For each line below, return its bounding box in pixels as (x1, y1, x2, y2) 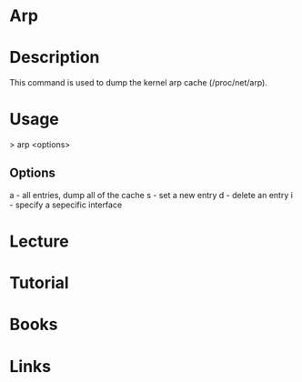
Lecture (9, 231, 70, 252)
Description (9, 47, 100, 68)
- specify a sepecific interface (9, 199, 123, 210)
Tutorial (9, 273, 70, 294)
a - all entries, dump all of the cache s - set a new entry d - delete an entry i (9, 189, 294, 200)
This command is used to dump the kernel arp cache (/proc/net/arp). (9, 77, 268, 88)
